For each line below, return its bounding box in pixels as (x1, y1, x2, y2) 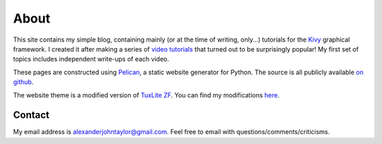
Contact (13, 109, 50, 121)
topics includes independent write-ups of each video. (13, 55, 170, 64)
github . (13, 78, 34, 86)
